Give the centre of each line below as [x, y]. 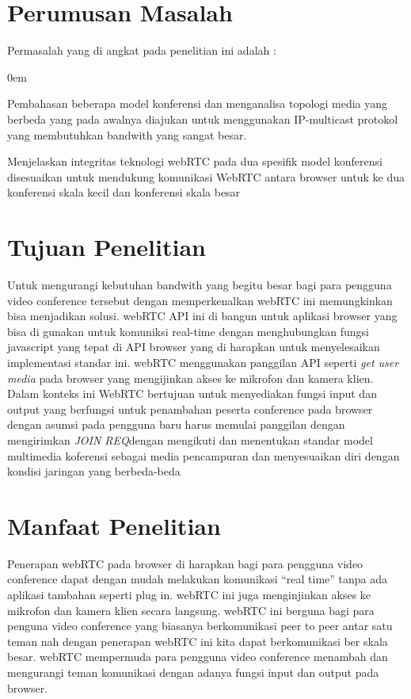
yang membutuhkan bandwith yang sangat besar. [127, 134]
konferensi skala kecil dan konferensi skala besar [124, 192]
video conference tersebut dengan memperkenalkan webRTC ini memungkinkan [200, 300]
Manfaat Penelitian [114, 525]
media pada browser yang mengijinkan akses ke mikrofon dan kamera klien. [190, 378]
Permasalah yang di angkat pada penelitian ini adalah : [142, 50]
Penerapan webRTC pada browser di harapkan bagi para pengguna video [185, 563]
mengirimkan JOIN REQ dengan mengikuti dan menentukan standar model [190, 439]
